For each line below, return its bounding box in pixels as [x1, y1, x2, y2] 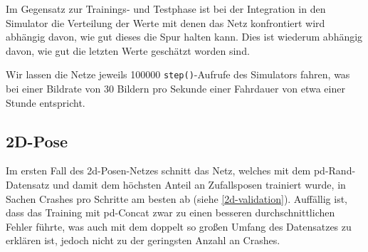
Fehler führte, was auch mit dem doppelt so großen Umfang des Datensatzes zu [6, 219, 352, 233]
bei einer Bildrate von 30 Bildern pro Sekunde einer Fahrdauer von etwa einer [6, 81, 345, 96]
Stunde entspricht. [6, 95, 85, 110]
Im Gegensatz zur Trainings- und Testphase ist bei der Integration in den [6, 1, 326, 16]
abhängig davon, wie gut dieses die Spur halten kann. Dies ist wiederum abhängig [6, 29, 363, 44]
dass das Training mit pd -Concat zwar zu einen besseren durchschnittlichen [6, 205, 335, 220]
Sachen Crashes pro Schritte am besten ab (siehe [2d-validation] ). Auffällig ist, [6, 191, 348, 206]
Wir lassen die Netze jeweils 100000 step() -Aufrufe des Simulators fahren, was [6, 67, 350, 82]
